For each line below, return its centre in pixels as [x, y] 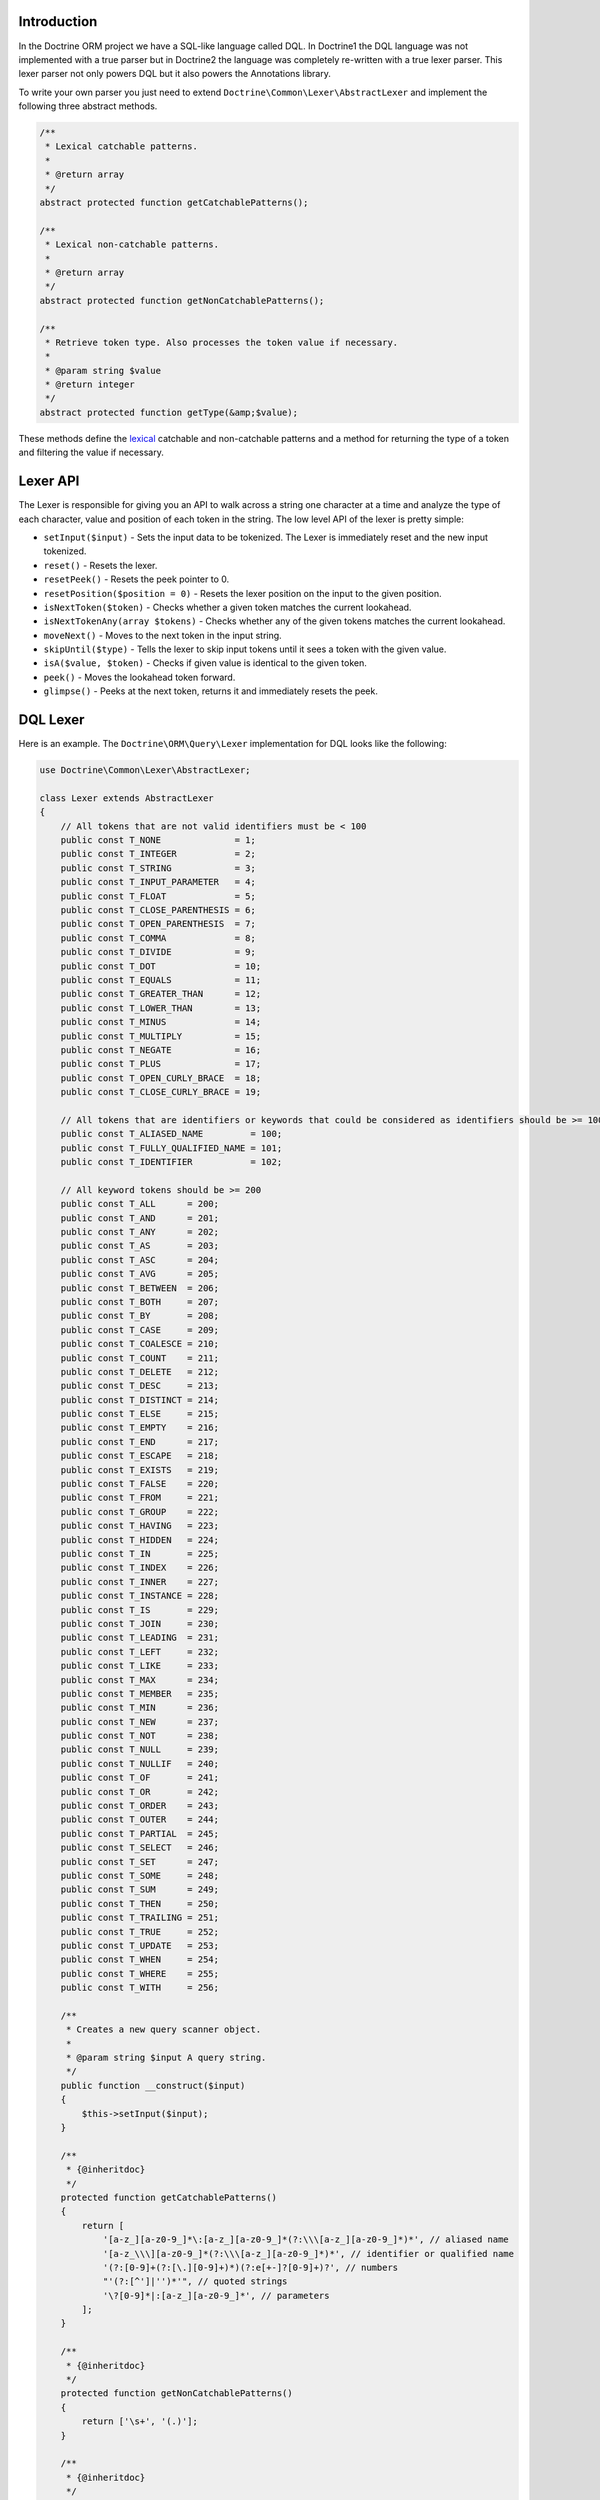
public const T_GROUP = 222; [140, 1511]
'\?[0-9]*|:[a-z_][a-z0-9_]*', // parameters [216, 2295]
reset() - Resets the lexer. [100, 565]
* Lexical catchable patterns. [122, 146]
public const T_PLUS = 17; [161, 1064]
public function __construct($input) [153, 2085]
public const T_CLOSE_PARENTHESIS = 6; [158, 910]
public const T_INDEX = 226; [140, 1568]
